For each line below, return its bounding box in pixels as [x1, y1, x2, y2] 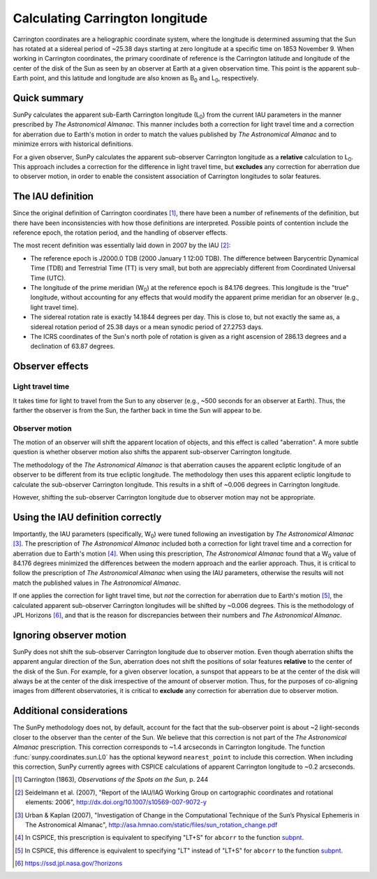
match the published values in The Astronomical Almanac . [13, 579, 182, 587]
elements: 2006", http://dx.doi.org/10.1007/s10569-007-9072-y [25, 798, 207, 806]
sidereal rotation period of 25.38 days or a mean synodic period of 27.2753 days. [30, 322, 263, 331]
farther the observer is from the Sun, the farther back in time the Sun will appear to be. [13, 406, 263, 414]
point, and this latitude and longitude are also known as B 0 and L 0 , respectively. [29, 74, 258, 84]
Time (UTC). [30, 273, 66, 282]
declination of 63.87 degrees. [30, 342, 115, 351]
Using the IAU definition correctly [13, 511, 162, 523]
